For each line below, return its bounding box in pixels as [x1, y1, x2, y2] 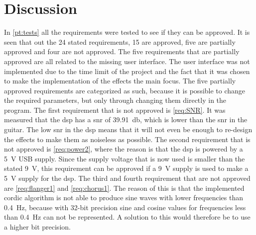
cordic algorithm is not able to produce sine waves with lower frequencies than [4, 192, 243, 203]
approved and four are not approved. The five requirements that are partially [4, 46, 240, 57]
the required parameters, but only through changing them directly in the [4, 95, 227, 105]
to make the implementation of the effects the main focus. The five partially [4, 76, 236, 86]
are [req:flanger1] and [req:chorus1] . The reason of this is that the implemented [4, 182, 245, 193]
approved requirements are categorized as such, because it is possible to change [4, 85, 246, 95]
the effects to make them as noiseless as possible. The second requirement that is [4, 134, 251, 144]
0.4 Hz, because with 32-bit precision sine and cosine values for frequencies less [4, 202, 246, 212]
